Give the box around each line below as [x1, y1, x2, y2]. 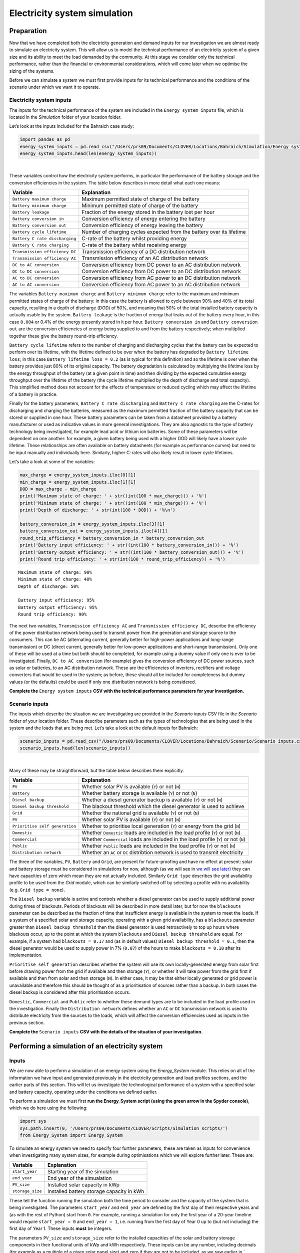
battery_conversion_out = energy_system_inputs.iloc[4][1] [19, 528, 167, 534]
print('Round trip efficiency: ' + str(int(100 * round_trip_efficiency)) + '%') [19, 556, 226, 562]
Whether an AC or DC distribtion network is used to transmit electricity [81, 849, 243, 856]
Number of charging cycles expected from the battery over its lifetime [81, 229, 246, 236]
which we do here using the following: [9, 1105, 87, 1111]
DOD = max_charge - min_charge [19, 486, 97, 492]
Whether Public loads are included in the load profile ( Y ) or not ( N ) [81, 843, 236, 850]
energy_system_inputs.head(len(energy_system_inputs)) [19, 151, 157, 156]
